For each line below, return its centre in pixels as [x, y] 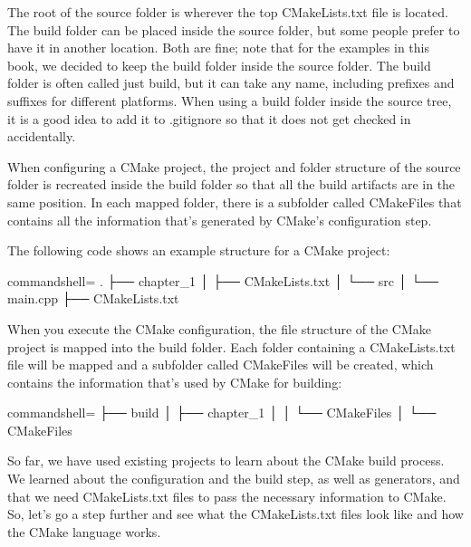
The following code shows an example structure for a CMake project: [199, 250]
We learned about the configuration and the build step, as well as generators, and [234, 479]
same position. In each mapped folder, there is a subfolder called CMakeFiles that [235, 202]
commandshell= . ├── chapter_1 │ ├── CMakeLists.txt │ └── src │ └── [223, 280]
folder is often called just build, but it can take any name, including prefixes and [231, 83]
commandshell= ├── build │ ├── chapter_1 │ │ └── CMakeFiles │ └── [222, 413]
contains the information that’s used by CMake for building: [175, 382]
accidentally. [42, 136]
